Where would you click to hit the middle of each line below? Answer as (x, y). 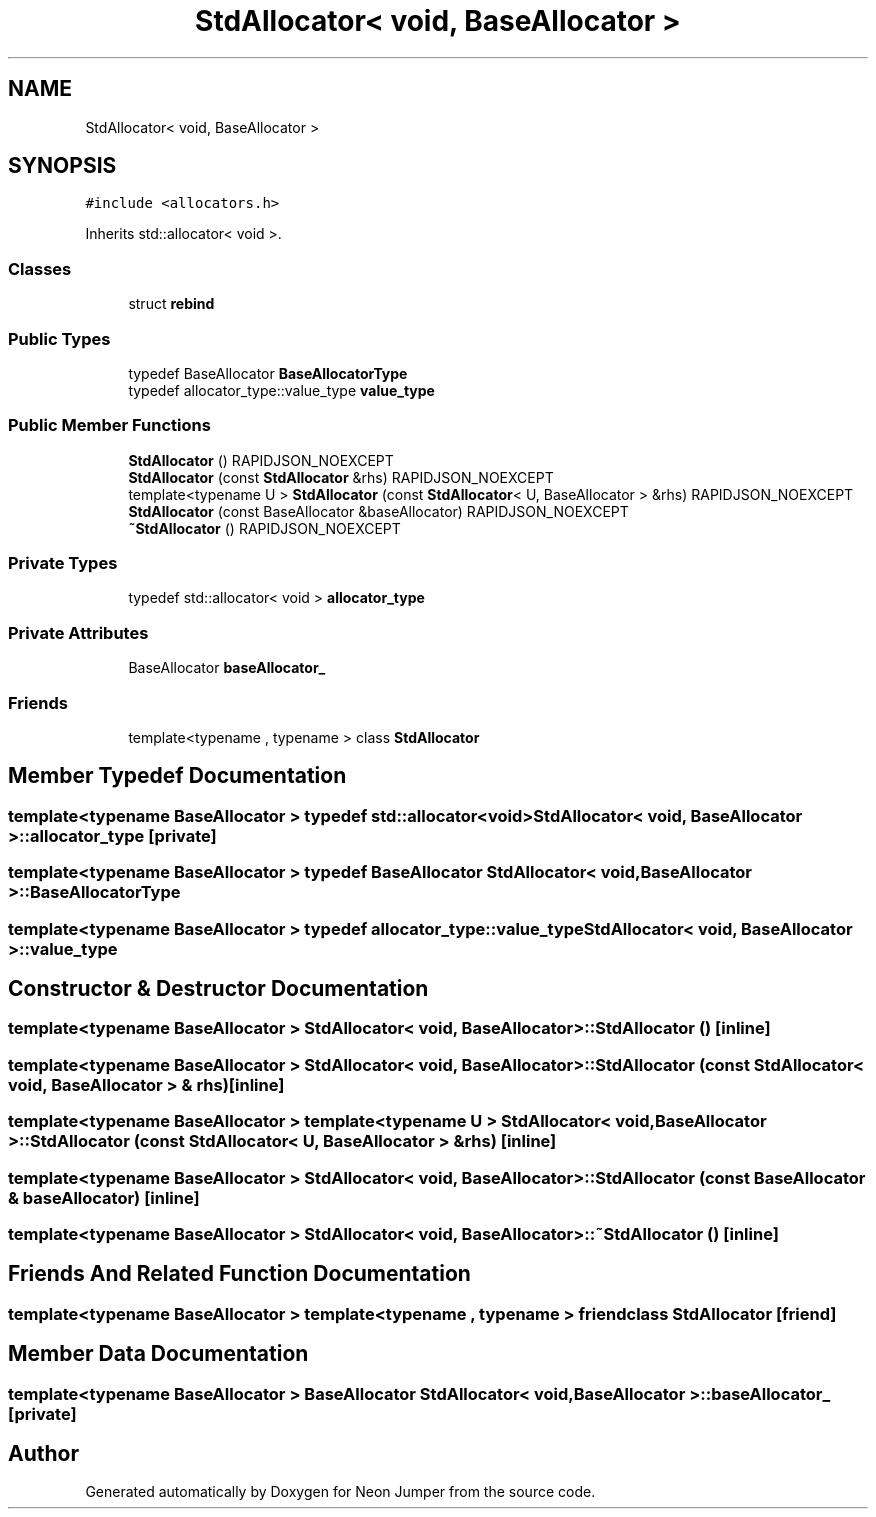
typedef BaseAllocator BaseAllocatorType (268, 373)
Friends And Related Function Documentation (239, 1274)
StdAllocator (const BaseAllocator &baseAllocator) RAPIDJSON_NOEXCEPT (378, 511)
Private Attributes (78, 632)
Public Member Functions (109, 425)
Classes (40, 268)
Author (43, 1453)
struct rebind (171, 304)
